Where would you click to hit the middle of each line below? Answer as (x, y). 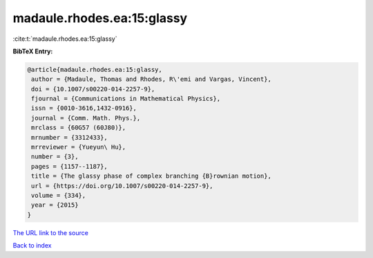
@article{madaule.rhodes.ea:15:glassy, (95, 70)
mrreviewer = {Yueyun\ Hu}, (79, 147)
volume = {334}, (59, 195)
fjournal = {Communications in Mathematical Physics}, (126, 99)
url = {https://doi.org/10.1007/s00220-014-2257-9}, (122, 186)
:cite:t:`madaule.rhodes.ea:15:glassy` (65, 39)
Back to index (32, 246)
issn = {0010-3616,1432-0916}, (84, 108)
